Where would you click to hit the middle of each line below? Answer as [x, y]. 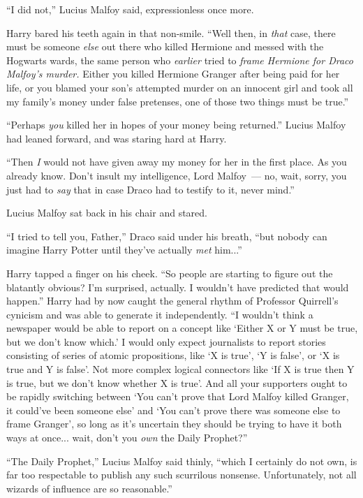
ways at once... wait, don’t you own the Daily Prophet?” [127, 438]
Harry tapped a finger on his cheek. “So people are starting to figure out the [170, 273]
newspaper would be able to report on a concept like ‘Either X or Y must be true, [182, 328]
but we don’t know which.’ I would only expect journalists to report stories [166, 341]
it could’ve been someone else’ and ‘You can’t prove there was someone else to [173, 410]
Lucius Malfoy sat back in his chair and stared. [107, 213]
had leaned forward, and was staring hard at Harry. [117, 138]
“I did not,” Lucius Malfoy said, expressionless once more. [130, 9]
